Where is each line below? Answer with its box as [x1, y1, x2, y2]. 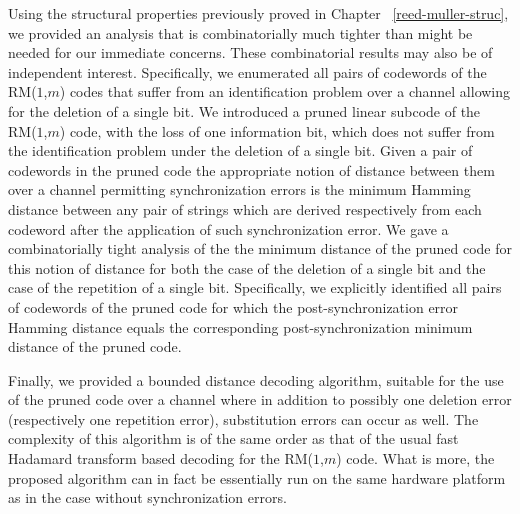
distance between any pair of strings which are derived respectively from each [8, 198, 482, 219]
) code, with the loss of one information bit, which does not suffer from [59, 120, 495, 141]
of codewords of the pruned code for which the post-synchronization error [8, 296, 459, 317]
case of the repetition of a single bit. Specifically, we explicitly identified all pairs [8, 277, 502, 298]
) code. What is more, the [336, 448, 495, 469]
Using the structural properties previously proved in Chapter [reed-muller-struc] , [8, 3, 509, 23]
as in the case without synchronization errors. [8, 487, 287, 508]
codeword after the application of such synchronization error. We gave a [8, 218, 449, 239]
